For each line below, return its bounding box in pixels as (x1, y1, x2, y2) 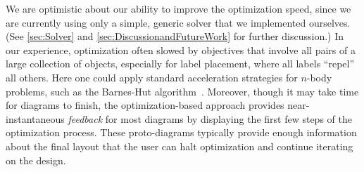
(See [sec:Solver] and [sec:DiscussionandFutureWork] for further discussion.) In (6, 29, 344, 44)
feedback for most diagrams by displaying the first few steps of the (68, 111, 352, 126)
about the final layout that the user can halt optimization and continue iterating (6, 138, 353, 153)
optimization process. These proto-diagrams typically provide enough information (6, 125, 357, 140)
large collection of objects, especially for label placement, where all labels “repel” (6, 56, 355, 71)
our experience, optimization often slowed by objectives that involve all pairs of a (6, 42, 356, 57)
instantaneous (6, 111, 65, 126)
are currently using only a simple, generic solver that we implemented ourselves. (6, 15, 351, 29)
